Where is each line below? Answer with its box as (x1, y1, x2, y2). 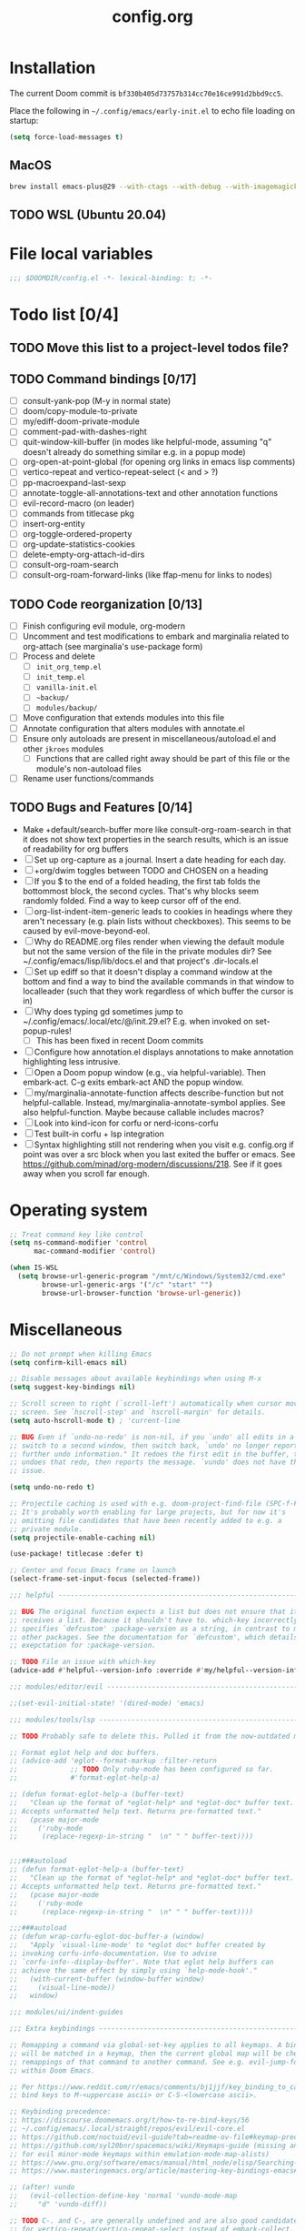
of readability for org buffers (22, 843, 129, 854)
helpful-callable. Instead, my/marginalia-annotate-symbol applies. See (22, 1096, 286, 1107)
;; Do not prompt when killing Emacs (9, 1349, 152, 1358)
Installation (9, 57, 96, 78)
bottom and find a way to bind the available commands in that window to (22, 975, 295, 986)
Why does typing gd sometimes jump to (34, 1005, 183, 1016)
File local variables (9, 244, 153, 265)
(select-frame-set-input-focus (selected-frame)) (9, 1574, 202, 1584)
